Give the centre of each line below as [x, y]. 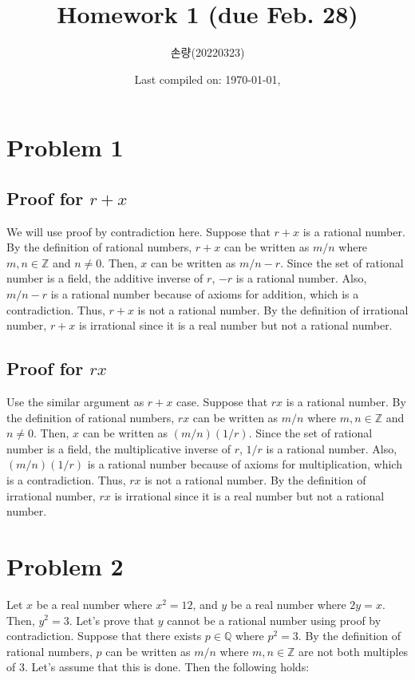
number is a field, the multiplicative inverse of [119, 448]
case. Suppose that [222, 402]
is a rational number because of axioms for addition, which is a [205, 294]
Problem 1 [65, 147]
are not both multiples [354, 651]
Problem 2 [65, 566]
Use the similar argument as [75, 402]
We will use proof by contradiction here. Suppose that [138, 231]
